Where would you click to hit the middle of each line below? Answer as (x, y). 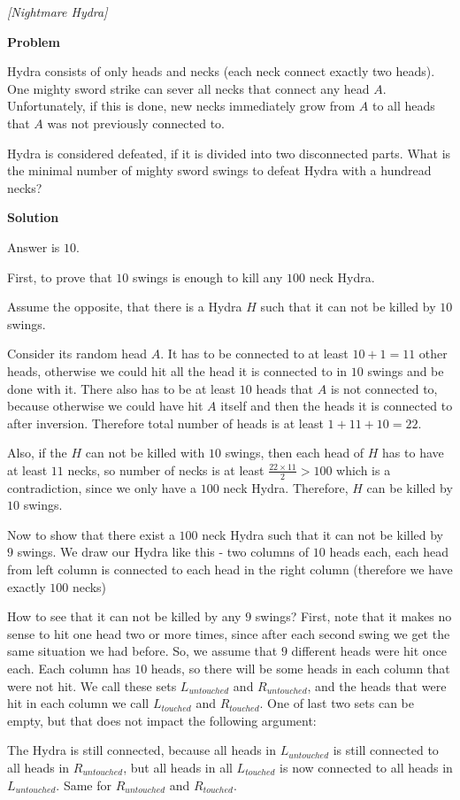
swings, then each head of (295, 453)
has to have (413, 453)
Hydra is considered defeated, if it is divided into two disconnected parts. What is (229, 153)
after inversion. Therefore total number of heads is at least (165, 423)
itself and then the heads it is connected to (337, 406)
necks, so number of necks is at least (166, 469)
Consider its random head (77, 354)
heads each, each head (389, 552)
